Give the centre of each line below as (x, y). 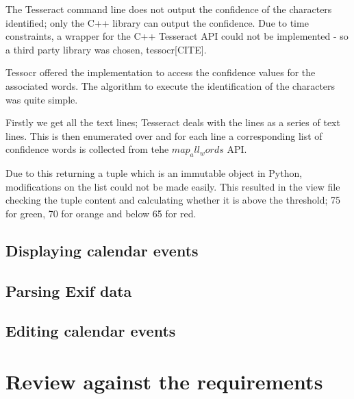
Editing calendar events (91, 331)
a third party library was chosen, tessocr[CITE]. (106, 49)
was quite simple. (42, 99)
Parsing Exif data (69, 290)
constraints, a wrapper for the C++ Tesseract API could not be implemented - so (177, 36)
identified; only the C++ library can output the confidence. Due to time (157, 22)
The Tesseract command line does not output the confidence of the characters (169, 9)
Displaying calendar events (102, 250)
